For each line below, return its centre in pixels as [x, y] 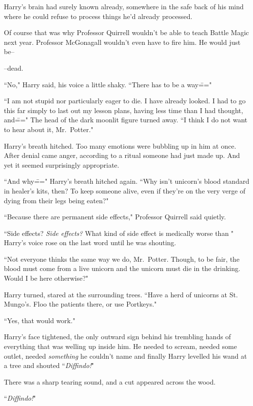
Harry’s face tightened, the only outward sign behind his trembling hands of [117, 337]
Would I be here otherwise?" [46, 278]
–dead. [14, 68]
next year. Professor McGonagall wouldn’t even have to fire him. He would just [122, 42]
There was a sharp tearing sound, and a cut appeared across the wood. [110, 381]
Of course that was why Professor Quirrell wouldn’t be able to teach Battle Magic [126, 32]
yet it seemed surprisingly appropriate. [62, 164]
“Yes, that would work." [40, 320]
